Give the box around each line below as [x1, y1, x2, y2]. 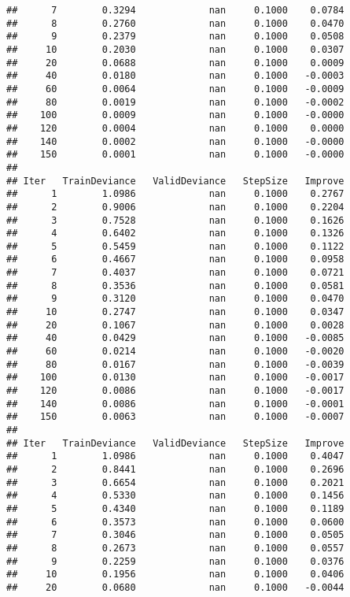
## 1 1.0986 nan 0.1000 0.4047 [6, 451, 344, 462]
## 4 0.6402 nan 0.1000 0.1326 [6, 228, 344, 239]
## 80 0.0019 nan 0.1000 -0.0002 [6, 96, 344, 108]
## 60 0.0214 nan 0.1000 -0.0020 [6, 346, 344, 358]
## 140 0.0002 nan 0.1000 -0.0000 [6, 135, 344, 147]
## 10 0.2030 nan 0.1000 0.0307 [6, 43, 344, 55]
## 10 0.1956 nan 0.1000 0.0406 [6, 569, 344, 580]
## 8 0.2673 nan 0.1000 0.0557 [6, 542, 344, 554]
